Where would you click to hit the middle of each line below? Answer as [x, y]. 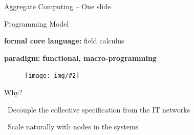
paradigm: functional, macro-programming [80, 58]
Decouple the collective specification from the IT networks [99, 109]
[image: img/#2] [52, 76]
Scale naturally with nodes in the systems [73, 127]
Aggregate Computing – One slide [58, 6]
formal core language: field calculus [64, 41]
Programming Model [37, 23]
